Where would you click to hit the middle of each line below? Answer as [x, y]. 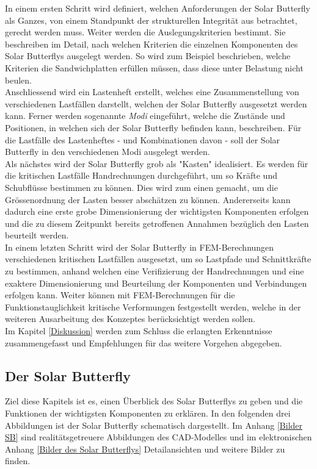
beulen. [18, 80]
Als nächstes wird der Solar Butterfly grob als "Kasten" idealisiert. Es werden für [157, 163]
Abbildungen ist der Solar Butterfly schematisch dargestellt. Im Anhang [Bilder [154, 425]
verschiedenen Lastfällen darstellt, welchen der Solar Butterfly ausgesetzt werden [156, 103]
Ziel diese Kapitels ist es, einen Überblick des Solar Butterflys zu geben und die [154, 401]
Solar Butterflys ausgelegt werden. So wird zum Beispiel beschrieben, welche [148, 56]
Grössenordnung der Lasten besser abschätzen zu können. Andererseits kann [148, 199]
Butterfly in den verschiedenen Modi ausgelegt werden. [107, 152]
